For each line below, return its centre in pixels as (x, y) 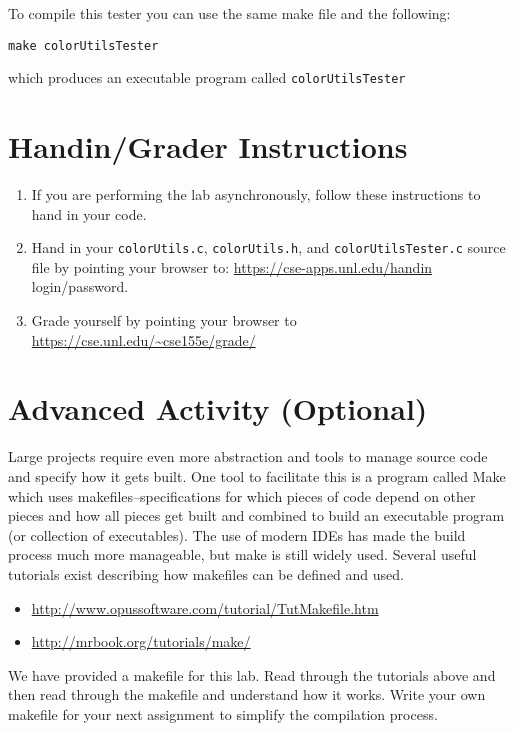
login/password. (80, 286)
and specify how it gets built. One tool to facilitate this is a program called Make (257, 475)
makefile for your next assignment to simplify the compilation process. (223, 713)
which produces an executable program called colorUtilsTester (207, 77)
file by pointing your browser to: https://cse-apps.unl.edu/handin (232, 266)
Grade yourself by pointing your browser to (164, 320)
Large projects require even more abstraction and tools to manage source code (248, 456)
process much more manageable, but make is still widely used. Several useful (242, 554)
